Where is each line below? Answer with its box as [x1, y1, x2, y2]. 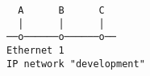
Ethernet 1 [6, 44, 65, 56]
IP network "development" [6, 58, 145, 70]
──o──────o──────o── [6, 31, 117, 43]
